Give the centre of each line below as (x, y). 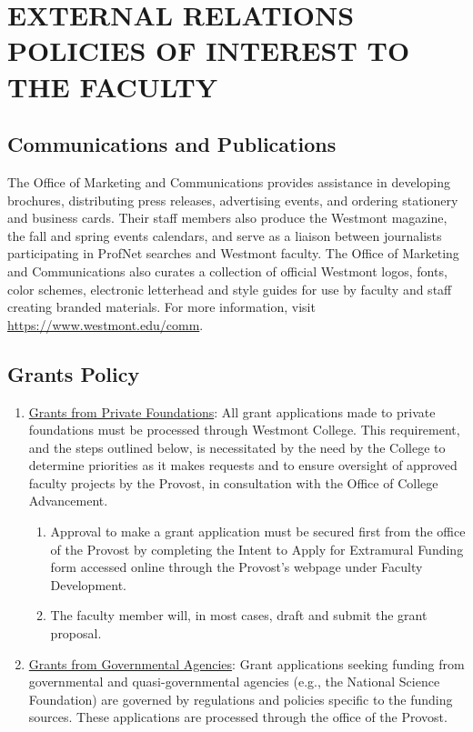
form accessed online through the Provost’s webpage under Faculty (236, 567)
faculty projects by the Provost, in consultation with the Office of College (233, 482)
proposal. (76, 633)
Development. (89, 584)
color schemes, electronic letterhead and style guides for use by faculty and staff (230, 289)
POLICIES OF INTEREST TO (209, 50)
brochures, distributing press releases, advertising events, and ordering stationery (233, 200)
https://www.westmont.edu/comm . (106, 324)
